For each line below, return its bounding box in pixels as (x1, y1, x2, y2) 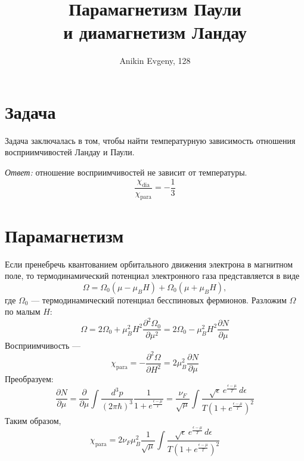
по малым (5, 305, 41, 318)
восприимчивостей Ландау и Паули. (5, 146, 135, 158)
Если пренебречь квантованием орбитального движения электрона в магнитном (5, 257, 293, 270)
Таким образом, (5, 414, 61, 426)
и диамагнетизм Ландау (63, 20, 247, 44)
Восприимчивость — (5, 339, 81, 351)
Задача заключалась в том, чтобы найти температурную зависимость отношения (5, 134, 296, 146)
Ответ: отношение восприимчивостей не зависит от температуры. (5, 166, 247, 179)
